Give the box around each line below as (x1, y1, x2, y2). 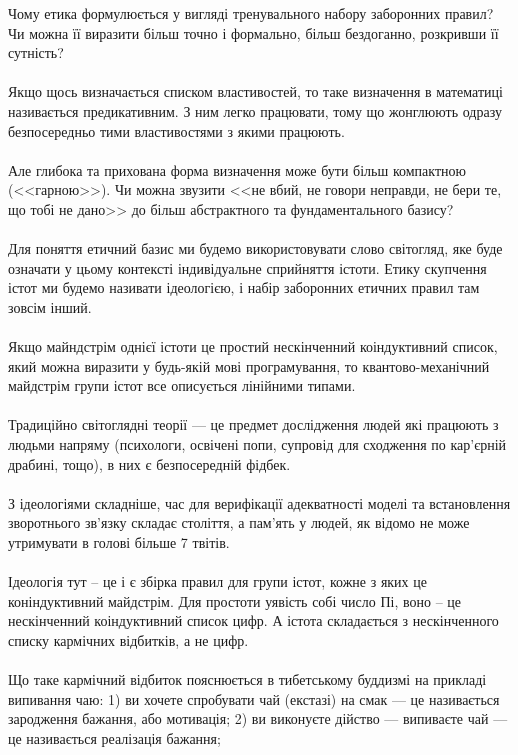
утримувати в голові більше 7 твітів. (8, 532, 230, 553)
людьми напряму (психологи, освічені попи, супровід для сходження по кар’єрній (8, 434, 507, 455)
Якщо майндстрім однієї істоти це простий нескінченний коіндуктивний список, (8, 336, 498, 357)
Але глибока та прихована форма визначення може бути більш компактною (8, 159, 466, 180)
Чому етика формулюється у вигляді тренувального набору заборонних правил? (8, 3, 494, 23)
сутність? (8, 42, 64, 63)
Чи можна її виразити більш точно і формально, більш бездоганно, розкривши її (8, 22, 499, 43)
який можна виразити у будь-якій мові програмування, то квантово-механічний (8, 355, 490, 376)
